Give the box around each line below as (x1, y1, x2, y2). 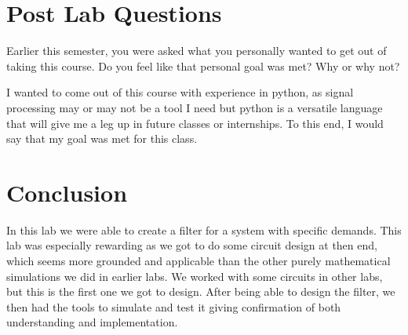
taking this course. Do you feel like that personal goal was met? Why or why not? (6, 57, 400, 74)
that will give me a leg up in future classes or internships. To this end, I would (6, 115, 384, 131)
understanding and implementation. (6, 314, 178, 330)
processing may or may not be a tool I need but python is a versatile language (6, 99, 383, 115)
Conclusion (6, 176, 128, 208)
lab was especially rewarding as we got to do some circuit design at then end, (6, 237, 377, 253)
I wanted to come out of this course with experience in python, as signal (6, 84, 354, 100)
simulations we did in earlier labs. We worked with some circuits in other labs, (6, 268, 383, 284)
